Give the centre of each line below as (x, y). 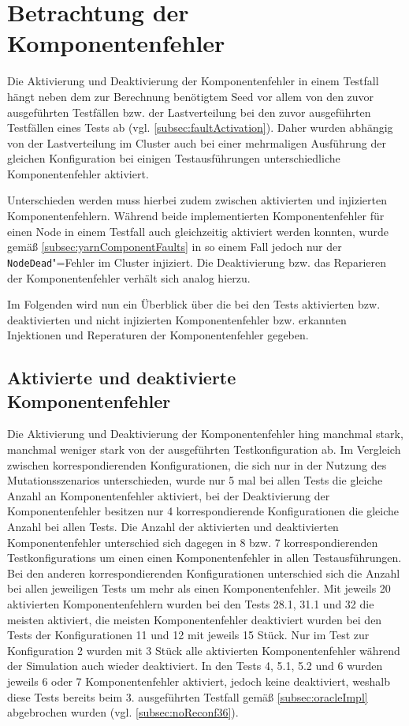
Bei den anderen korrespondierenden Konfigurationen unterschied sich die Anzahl (204, 573)
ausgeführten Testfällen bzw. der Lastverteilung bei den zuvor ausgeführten (189, 112)
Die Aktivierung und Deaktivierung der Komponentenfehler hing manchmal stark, (205, 434)
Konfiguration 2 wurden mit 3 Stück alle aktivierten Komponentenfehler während (204, 650)
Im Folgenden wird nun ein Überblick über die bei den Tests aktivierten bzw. (194, 304)
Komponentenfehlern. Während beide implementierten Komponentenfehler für (196, 216)
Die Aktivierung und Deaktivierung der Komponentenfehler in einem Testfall (193, 81)
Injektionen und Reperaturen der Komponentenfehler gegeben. (158, 335)
